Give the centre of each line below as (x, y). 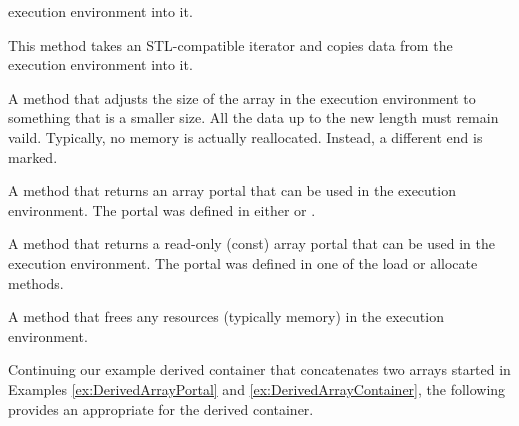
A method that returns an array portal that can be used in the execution (232, 190)
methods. (36, 282)
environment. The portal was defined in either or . (162, 209)
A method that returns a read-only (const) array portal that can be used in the (251, 243)
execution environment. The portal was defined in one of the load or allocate (243, 262)
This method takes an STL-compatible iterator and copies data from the (230, 44)
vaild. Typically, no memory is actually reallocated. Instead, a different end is (245, 136)
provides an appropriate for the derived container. (161, 408)
